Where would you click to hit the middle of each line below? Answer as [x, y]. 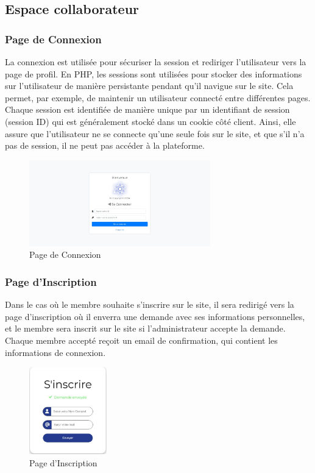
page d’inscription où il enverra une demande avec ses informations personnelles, [155, 316]
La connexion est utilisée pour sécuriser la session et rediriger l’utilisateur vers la [156, 62]
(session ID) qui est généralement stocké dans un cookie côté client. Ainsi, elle [150, 121]
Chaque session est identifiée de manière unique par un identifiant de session [147, 109]
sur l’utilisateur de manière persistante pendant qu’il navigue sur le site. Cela [149, 86]
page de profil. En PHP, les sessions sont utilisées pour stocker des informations [154, 73]
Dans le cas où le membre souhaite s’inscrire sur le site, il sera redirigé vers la [150, 304]
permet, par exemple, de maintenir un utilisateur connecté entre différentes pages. [158, 97]
